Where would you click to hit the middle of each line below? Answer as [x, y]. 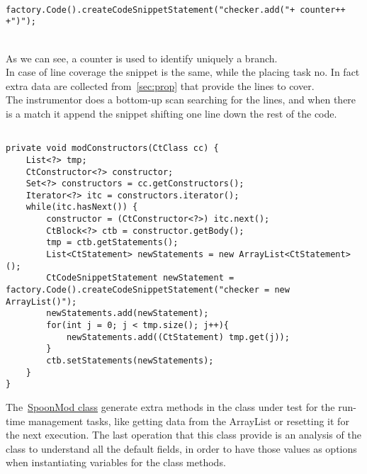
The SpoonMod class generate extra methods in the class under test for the [170, 406]
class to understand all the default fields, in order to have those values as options [181, 448]
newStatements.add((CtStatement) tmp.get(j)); [178, 337]
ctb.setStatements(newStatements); [130, 361]
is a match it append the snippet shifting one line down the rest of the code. [171, 113]
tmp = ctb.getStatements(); [112, 243]
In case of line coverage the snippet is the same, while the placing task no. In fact [183, 72]
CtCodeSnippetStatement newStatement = [140, 278]
